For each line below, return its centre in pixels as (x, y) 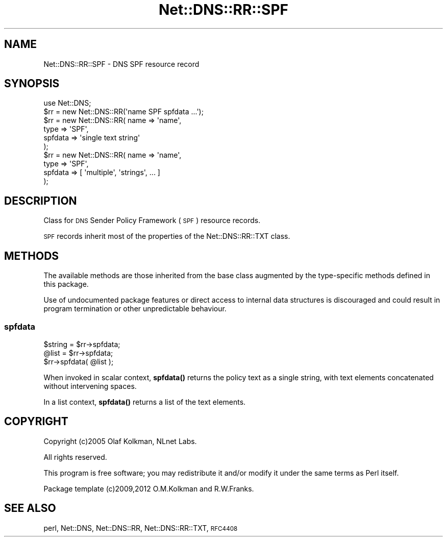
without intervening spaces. (90, 386)
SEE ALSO (30, 508)
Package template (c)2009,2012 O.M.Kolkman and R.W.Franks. (149, 488)
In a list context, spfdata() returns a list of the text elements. (145, 402)
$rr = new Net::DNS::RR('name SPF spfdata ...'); (123, 112)
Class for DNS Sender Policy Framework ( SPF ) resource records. (152, 220)
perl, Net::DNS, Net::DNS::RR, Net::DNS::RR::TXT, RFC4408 (141, 528)
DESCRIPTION (41, 201)
